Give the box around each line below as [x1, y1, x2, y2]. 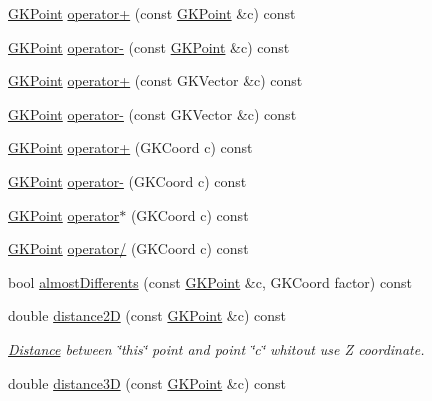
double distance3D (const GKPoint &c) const [8, 372, 287, 393]
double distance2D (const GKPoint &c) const [8, 305, 287, 326]
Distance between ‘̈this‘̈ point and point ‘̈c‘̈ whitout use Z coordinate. [8, 338, 425, 359]
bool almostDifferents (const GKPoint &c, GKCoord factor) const [8, 271, 412, 292]
